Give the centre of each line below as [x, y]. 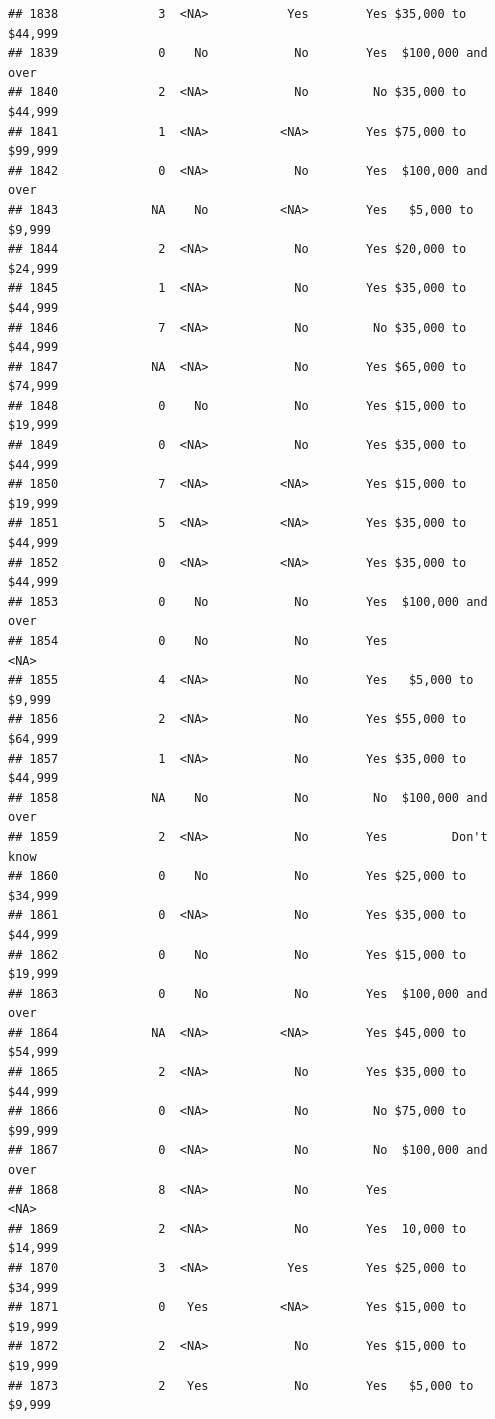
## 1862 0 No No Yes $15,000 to [237, 954]
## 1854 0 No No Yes [198, 641]
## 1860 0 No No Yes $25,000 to [237, 876]
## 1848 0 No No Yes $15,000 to [237, 405]
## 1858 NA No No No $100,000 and [248, 797]
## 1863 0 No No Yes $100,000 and [248, 993]
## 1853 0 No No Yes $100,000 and [248, 601]
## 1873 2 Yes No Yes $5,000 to [241, 1385]
